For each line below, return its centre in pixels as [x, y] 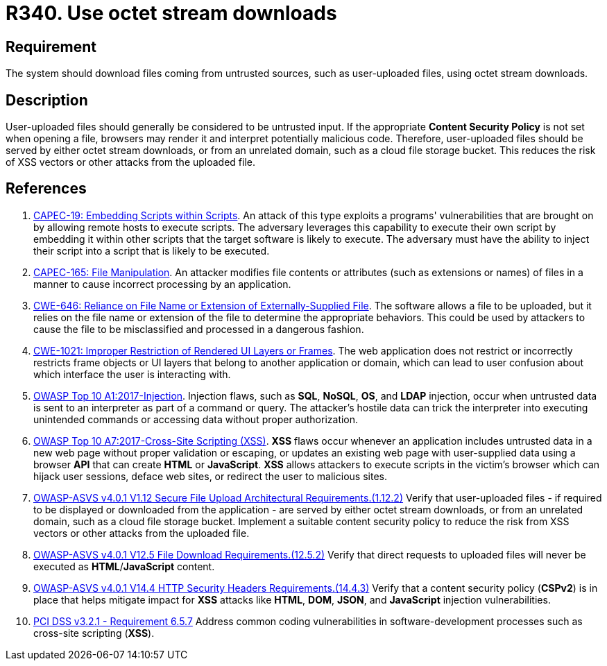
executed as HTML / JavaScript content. [124, 566]
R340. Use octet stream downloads [171, 13]
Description [47, 100]
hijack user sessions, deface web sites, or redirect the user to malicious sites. [210, 476]
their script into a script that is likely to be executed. [152, 250]
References [46, 189]
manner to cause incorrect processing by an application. [162, 284]
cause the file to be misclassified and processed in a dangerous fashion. [199, 329]
